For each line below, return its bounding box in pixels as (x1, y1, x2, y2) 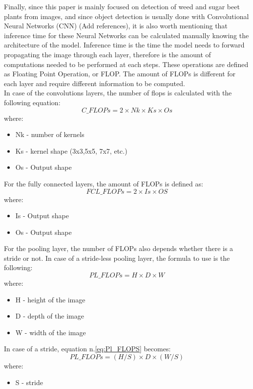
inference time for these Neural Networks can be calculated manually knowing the (4, 30, 249, 40)
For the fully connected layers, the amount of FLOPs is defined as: (4, 178, 203, 188)
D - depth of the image (15, 311, 84, 321)
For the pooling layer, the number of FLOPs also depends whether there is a (4, 243, 233, 253)
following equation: (4, 97, 61, 107)
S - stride (15, 377, 43, 387)
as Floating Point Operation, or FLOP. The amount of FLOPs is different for (4, 69, 236, 79)
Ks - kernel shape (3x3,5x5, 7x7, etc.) (15, 145, 127, 156)
